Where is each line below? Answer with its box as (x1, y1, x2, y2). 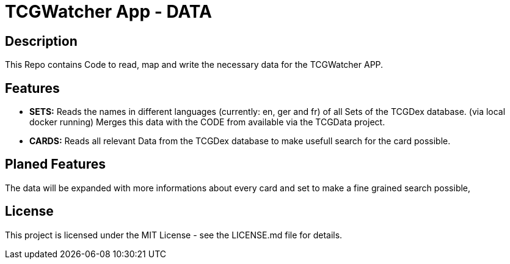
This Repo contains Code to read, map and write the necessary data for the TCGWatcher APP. (5, 59, 384, 70)
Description (5, 33, 78, 49)
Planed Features (5, 156, 106, 172)
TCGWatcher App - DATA (5, 1, 212, 22)
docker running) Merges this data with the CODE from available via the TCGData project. (29, 117, 385, 128)
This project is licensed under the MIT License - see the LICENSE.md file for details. (5, 229, 343, 240)
